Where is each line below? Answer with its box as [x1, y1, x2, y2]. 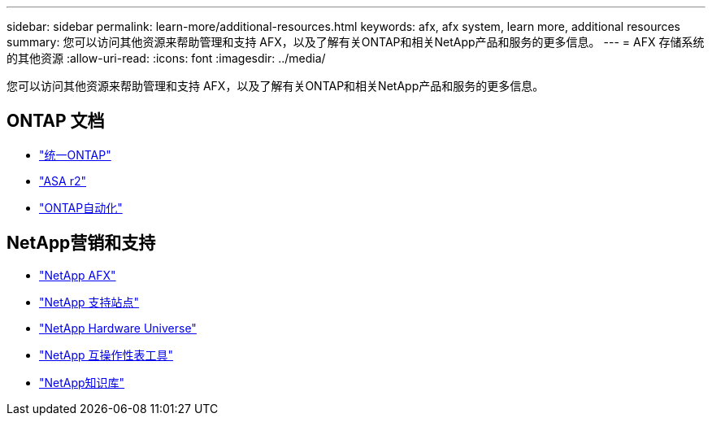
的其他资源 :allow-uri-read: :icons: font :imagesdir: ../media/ [7, 51, 326, 65]
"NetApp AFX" [39, 268, 116, 282]
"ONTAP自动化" [39, 200, 123, 215]
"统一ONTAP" [39, 147, 111, 162]
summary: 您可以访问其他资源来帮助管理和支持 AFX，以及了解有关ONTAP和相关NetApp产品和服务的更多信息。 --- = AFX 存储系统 [7, 35, 705, 49]
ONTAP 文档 [7, 111, 105, 132]
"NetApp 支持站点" [39, 294, 140, 309]
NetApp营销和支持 [7, 233, 156, 254]
